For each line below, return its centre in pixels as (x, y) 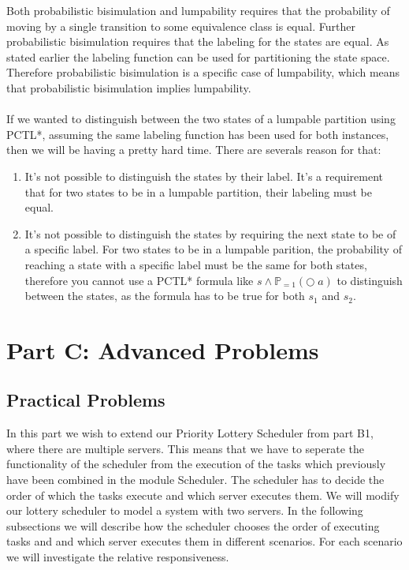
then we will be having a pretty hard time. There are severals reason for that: (194, 150)
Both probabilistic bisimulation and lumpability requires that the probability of (198, 10)
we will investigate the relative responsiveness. (118, 557)
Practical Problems (86, 400)
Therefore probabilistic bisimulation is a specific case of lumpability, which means (203, 72)
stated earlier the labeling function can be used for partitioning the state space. (198, 56)
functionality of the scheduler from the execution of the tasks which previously (196, 464)
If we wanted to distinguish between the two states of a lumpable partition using (201, 119)
